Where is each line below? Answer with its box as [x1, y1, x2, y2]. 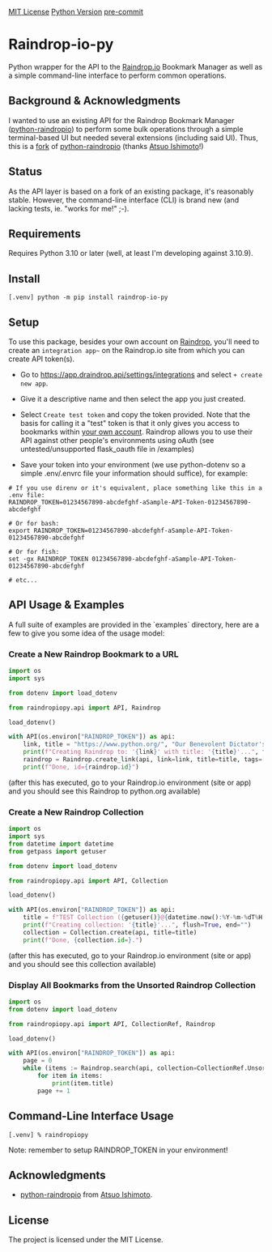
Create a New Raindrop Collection [8, 806, 144, 817]
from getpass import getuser [8, 847, 107, 855]
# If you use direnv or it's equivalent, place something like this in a [8, 484, 263, 492]
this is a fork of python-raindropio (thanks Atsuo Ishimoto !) [8, 141, 204, 151]
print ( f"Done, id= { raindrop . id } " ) [23, 763, 139, 771]
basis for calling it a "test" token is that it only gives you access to [19, 419, 240, 428]
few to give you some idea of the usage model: [8, 628, 165, 638]
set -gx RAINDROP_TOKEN [8, 555, 89, 563]
